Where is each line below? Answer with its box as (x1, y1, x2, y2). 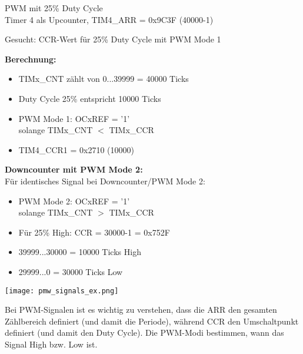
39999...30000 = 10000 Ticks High (18, 246, 141, 258)
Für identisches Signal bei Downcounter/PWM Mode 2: (5, 174, 205, 187)
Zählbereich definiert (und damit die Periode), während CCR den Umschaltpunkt (5, 315, 299, 327)
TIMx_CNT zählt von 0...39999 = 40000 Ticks (18, 72, 189, 85)
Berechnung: (5, 52, 56, 65)
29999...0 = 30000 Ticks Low (18, 265, 123, 277)
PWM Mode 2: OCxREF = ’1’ (18, 194, 130, 207)
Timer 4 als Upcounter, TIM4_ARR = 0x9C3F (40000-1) (5, 13, 214, 25)
